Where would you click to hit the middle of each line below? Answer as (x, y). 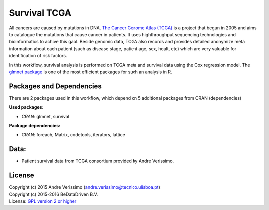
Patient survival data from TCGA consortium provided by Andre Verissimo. (98, 161)
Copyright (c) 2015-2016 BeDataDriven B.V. (54, 194)
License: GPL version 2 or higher (43, 201)
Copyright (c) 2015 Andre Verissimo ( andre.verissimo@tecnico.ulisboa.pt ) (85, 187)
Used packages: (26, 107)
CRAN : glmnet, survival (46, 116)
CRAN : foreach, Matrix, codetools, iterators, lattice (73, 135)
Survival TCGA (40, 13)
